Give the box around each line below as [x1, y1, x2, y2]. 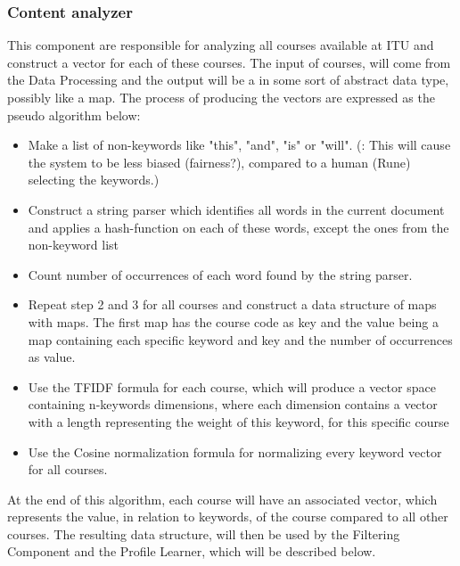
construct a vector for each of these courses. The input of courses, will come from [7, 53, 451, 71]
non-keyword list [28, 235, 119, 254]
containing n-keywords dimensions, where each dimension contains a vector [28, 395, 438, 414]
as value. [28, 348, 76, 366]
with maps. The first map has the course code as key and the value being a [28, 312, 439, 331]
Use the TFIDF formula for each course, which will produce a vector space [28, 377, 436, 396]
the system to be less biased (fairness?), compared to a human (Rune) [28, 152, 411, 171]
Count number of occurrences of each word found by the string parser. [28, 265, 413, 283]
